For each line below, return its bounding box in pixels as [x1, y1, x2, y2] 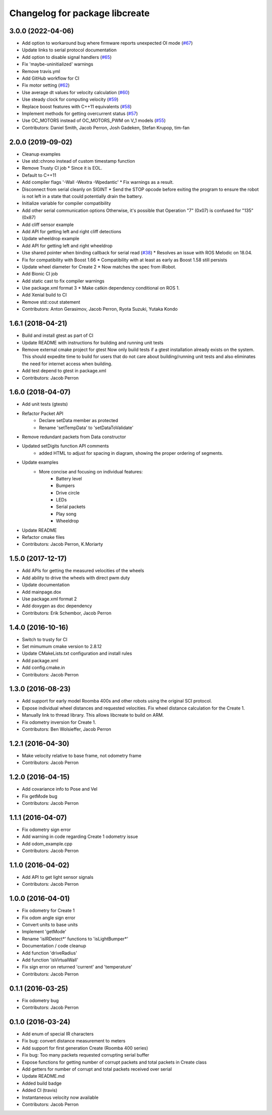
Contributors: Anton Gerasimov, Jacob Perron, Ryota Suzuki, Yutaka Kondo [22, 306, 178, 312]
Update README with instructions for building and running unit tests [22, 339, 164, 345]
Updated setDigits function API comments [22, 443, 109, 449]
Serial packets [56, 504, 86, 510]
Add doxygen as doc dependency [22, 603, 93, 609]
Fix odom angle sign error [22, 915, 76, 921]
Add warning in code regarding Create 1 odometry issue [22, 833, 138, 840]
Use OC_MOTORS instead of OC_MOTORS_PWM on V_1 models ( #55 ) [22, 117, 166, 123]
